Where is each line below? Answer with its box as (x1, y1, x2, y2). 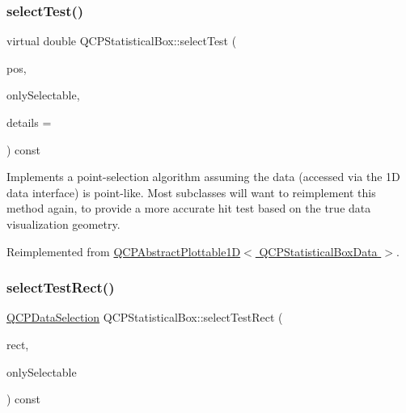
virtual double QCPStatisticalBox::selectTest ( (6, 32, 237, 49)
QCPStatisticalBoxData (259, 242, 378, 259)
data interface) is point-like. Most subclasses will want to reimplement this (6, 183, 376, 200)
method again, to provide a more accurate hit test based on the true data (6, 200, 371, 217)
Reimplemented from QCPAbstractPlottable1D (6, 242, 241, 259)
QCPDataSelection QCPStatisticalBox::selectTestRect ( (6, 309, 283, 326)
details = (6, 114, 52, 130)
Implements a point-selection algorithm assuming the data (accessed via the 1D (6, 168, 400, 185)
